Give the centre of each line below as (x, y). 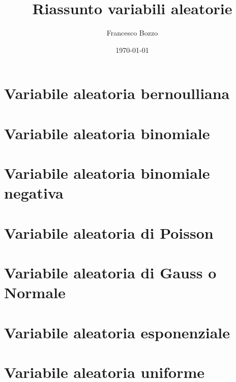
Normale (35, 292)
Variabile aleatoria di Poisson (109, 232)
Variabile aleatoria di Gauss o (110, 272)
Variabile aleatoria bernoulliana (117, 93)
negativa (34, 193)
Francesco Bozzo (132, 33)
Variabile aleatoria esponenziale (117, 332)
